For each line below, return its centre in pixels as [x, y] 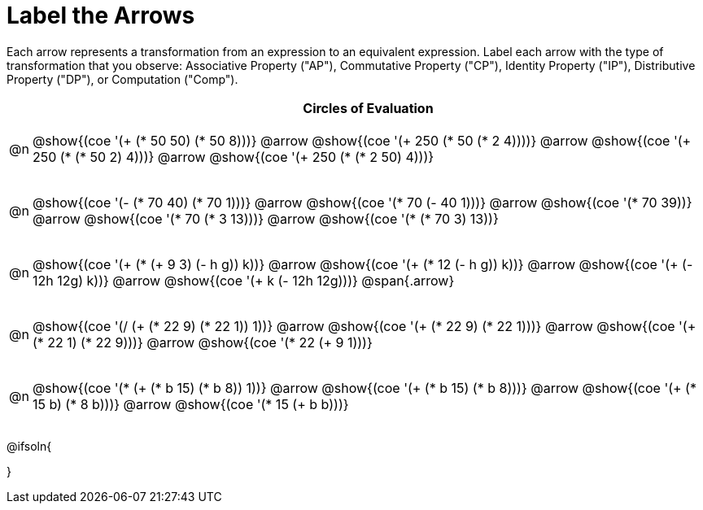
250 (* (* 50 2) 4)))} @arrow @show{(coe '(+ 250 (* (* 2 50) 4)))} [233, 157]
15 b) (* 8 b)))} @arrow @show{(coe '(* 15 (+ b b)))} [190, 404]
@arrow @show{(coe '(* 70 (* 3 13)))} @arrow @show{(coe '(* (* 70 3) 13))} [265, 218]
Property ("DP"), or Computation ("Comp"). [122, 79]
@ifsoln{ [29, 446]
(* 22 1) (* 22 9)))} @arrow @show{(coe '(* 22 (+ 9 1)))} [202, 342]
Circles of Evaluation [368, 108]
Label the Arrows [101, 15]
